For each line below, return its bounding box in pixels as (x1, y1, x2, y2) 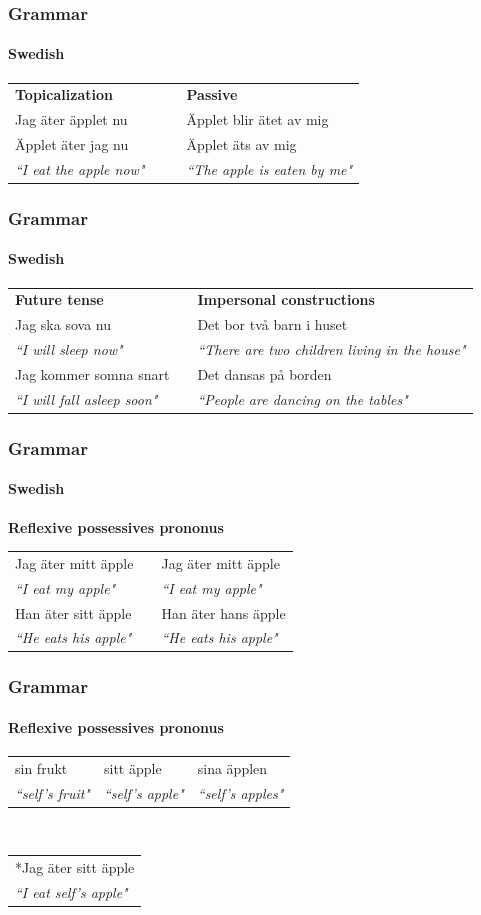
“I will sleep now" (15, 339, 123, 360)
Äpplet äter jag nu (15, 134, 129, 155)
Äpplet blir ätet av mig (186, 109, 329, 130)
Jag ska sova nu (15, 314, 111, 335)
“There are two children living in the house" (197, 339, 466, 360)
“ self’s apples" (197, 782, 284, 803)
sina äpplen (197, 757, 268, 778)
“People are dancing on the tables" (197, 388, 408, 409)
